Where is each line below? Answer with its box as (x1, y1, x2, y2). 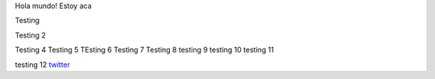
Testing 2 (14, 30, 46, 40)
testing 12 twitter (14, 60, 71, 69)
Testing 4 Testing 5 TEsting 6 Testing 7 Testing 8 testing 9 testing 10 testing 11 (14, 45, 274, 55)
